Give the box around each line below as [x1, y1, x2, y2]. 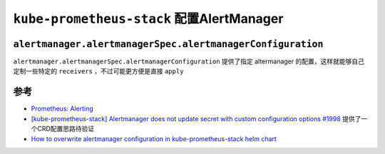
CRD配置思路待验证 [36, 125, 95, 133]
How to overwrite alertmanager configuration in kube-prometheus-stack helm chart [31, 134, 277, 143]
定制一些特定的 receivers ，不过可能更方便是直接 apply [13, 67, 184, 76]
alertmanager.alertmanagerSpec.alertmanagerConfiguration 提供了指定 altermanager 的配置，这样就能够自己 [13, 57, 365, 66]
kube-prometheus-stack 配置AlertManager [13, 11, 284, 26]
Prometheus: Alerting [31, 104, 93, 113]
